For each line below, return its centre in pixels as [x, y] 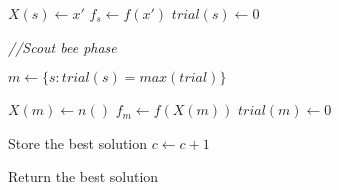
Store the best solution [78, 142]
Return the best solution [83, 176]
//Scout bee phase [62, 46]
